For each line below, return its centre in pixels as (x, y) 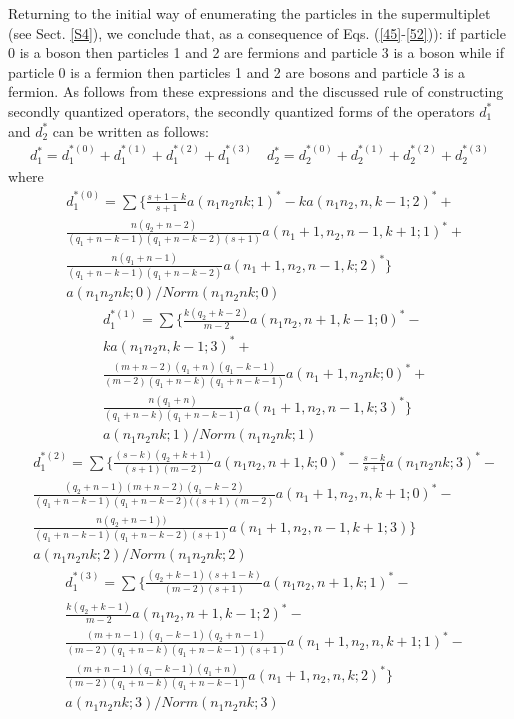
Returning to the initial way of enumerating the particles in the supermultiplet (249, 13)
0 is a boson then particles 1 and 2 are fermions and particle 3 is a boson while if (256, 52)
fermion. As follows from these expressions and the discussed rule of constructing (256, 91)
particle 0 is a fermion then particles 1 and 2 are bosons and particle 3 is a (237, 71)
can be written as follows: (130, 130)
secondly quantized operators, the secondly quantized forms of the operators (241, 110)
